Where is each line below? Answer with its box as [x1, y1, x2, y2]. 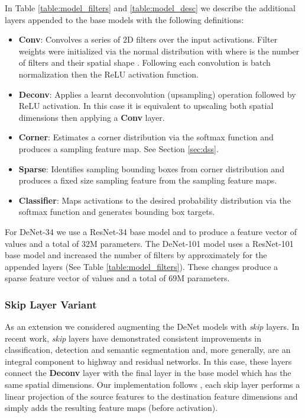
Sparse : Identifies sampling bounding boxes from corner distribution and [18, 162, 284, 175]
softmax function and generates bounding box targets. [18, 205, 215, 218]
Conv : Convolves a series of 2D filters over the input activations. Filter [18, 33, 278, 46]
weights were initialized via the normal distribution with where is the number [18, 44, 300, 57]
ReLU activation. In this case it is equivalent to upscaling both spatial [18, 99, 274, 112]
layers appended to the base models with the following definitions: [5, 13, 244, 25]
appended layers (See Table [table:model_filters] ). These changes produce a [5, 260, 278, 272]
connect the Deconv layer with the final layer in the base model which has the [5, 366, 291, 379]
